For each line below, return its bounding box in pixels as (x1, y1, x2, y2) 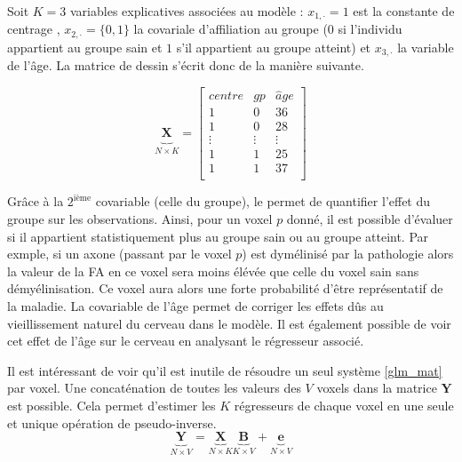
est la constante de (353, 2, 455, 20)
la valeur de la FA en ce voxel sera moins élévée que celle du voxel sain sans (7, 261, 419, 280)
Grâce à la (7, 192, 64, 211)
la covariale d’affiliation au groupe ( (133, 20, 328, 38)
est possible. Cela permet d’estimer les (7, 395, 216, 414)
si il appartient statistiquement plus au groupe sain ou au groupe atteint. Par (7, 227, 429, 245)
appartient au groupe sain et (7, 37, 163, 56)
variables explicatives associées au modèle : (70, 2, 304, 20)
